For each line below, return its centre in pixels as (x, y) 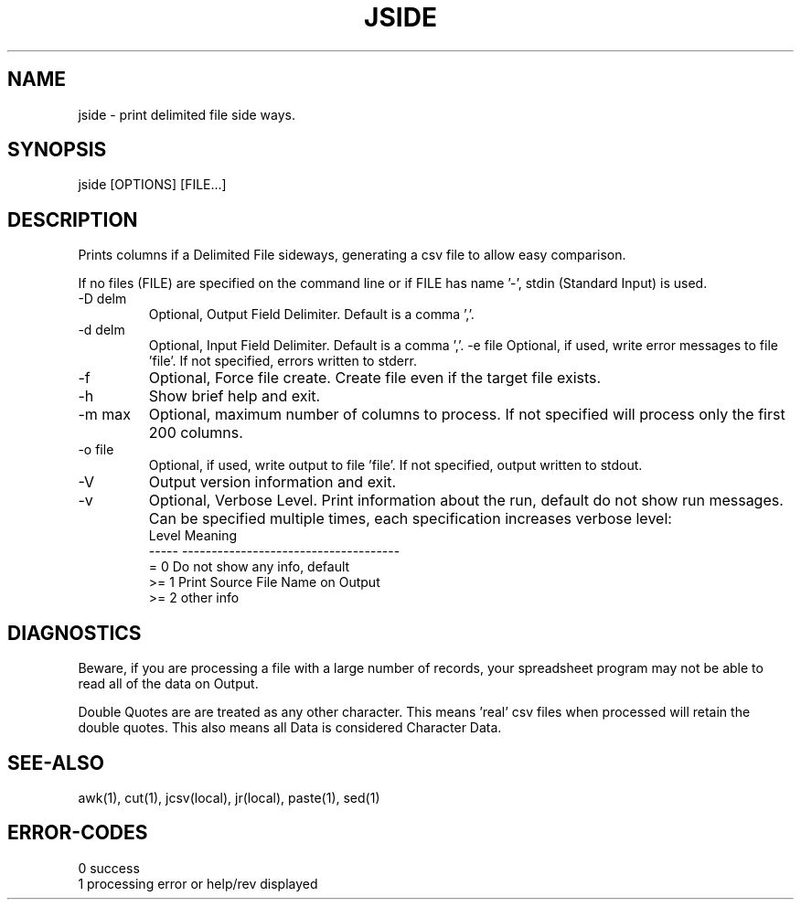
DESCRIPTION (73, 219)
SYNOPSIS (57, 150)
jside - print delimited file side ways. (187, 114)
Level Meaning (193, 536)
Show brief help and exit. (235, 396)
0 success (109, 868)
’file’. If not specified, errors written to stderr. (283, 361)
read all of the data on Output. (168, 684)
